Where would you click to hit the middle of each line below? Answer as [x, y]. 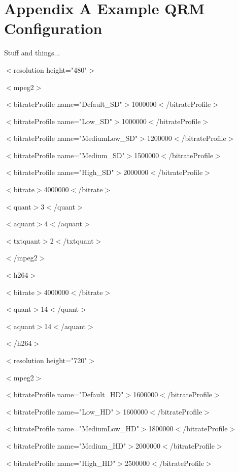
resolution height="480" [50, 69]
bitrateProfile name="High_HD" [64, 463]
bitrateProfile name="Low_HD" [63, 411]
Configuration [53, 28]
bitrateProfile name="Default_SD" [68, 104]
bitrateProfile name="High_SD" [64, 172]
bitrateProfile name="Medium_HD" [70, 445]
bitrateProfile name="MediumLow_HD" [76, 429]
